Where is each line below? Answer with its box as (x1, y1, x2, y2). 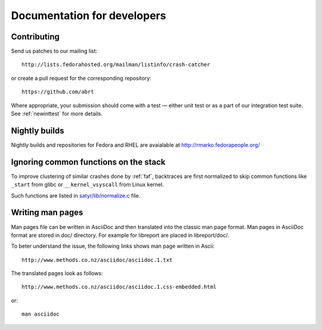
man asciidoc (21, 311, 60, 317)
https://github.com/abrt (21, 88, 94, 95)
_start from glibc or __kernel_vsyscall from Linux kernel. (11, 181, 164, 188)
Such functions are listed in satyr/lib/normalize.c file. (11, 192, 141, 199)
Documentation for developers (11, 9, 166, 22)
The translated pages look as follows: (11, 270, 103, 277)
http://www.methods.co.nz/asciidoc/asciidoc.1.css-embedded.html (21, 283, 217, 291)
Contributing (11, 32, 60, 42)
